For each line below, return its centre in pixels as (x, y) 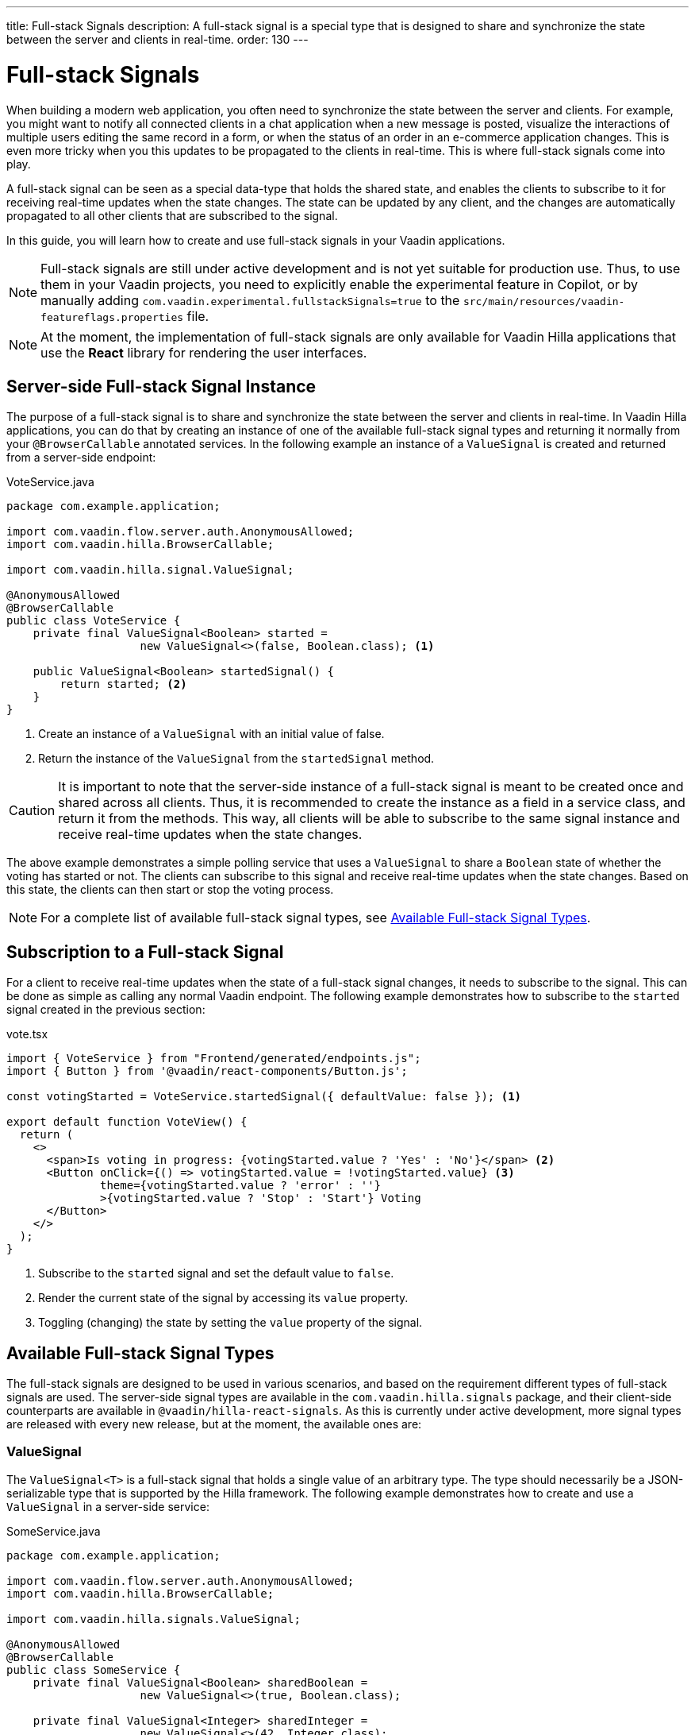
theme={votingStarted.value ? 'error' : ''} (241, 1186)
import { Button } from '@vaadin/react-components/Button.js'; (207, 1071)
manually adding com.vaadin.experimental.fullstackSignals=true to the (250, 300)
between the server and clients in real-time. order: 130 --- (157, 39)
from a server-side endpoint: (81, 458)
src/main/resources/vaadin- (544, 301)
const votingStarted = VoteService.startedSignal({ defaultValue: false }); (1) (264, 1097)
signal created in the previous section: (106, 1010)
